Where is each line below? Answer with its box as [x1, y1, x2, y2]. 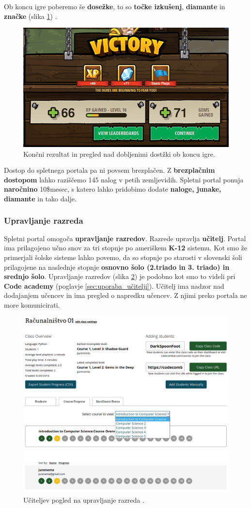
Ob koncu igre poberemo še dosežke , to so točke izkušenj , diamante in [4, 1, 225, 11]
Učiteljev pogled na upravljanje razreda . [23, 494, 144, 505]
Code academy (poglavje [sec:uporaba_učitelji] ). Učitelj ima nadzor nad [4, 280, 224, 291]
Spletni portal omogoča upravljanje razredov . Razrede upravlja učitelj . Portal [4, 233, 246, 243]
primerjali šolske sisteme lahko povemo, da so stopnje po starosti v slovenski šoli [4, 252, 242, 262]
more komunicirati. [4, 299, 60, 310]
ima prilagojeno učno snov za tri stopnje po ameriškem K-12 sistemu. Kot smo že [4, 243, 248, 253]
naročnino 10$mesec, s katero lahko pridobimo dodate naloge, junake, [4, 184, 221, 194]
